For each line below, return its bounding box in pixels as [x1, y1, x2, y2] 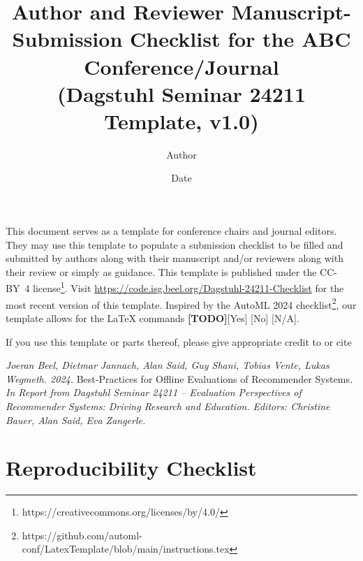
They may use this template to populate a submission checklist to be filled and [6, 237, 343, 252]
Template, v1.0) [104, 106, 259, 135]
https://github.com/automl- [22, 527, 142, 542]
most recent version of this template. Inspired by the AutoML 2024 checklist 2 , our [6, 295, 357, 312]
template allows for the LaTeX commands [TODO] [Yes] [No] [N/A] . [6, 310, 299, 325]
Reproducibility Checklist [6, 453, 257, 482]
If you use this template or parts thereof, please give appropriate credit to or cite [6, 334, 352, 349]
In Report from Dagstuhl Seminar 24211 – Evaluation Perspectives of [6, 385, 302, 400]
